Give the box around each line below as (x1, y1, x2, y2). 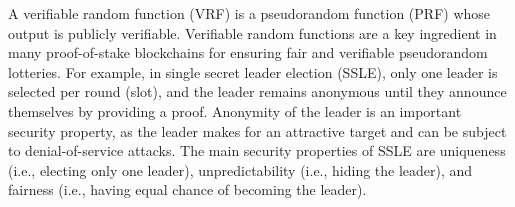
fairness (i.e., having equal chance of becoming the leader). (8, 179, 367, 200)
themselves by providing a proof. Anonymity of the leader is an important (8, 100, 462, 121)
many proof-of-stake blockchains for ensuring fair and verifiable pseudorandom (8, 42, 488, 63)
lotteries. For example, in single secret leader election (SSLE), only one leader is (8, 61, 498, 82)
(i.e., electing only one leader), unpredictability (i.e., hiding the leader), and (8, 159, 473, 180)
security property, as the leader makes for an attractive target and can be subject (8, 120, 507, 141)
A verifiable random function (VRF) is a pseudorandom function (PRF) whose (8, 3, 491, 23)
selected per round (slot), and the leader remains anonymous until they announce (8, 81, 507, 102)
